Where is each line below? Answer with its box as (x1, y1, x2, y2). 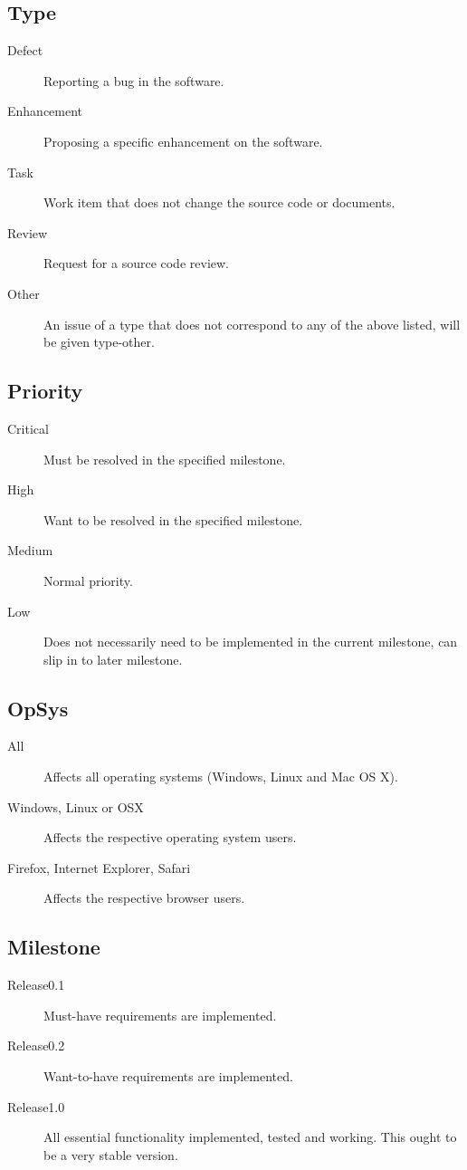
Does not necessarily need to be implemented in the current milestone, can (43, 632, 458, 651)
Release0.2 (7, 1036, 65, 1055)
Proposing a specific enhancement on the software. (43, 131, 323, 150)
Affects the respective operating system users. (43, 828, 297, 847)
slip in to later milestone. (43, 649, 183, 668)
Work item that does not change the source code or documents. (43, 193, 396, 212)
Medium (7, 541, 53, 560)
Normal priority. (43, 571, 133, 590)
